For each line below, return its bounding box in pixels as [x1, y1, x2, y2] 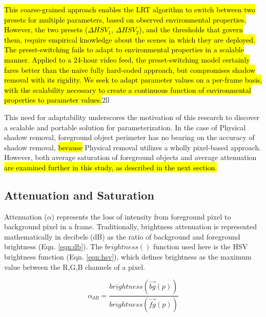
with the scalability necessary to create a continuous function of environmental [4, 84, 251, 95]
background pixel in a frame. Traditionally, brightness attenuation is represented [4, 221, 257, 232]
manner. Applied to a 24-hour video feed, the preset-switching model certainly [4, 54, 250, 65]
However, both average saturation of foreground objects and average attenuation [4, 152, 257, 163]
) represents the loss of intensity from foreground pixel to [51, 211, 231, 222]
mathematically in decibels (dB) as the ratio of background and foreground [4, 231, 240, 242]
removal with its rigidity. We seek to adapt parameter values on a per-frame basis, [4, 74, 262, 85]
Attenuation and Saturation [4, 187, 154, 203]
